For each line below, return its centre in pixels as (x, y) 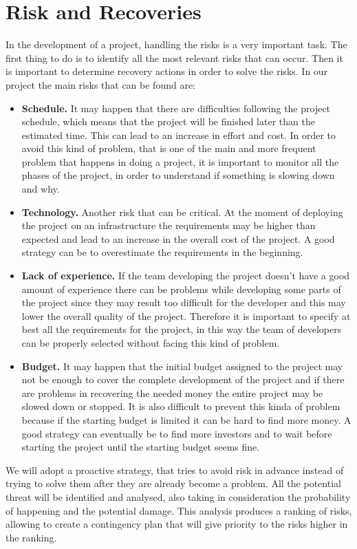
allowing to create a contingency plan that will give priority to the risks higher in (177, 524)
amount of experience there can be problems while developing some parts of (181, 289)
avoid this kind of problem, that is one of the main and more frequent (169, 148)
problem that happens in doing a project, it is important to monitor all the (180, 161)
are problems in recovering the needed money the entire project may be (172, 392)
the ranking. (31, 537)
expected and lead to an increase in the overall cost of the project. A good (178, 238)
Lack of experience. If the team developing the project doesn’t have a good (186, 276)
